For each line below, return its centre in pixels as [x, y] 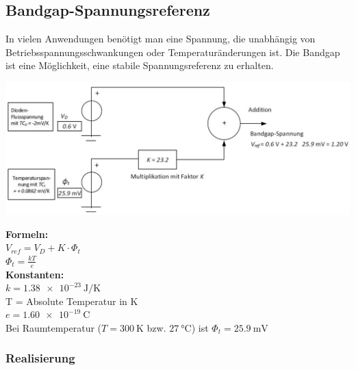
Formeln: [27, 234]
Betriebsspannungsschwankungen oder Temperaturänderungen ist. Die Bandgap [173, 52]
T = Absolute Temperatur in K [72, 301]
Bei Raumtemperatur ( [54, 327]
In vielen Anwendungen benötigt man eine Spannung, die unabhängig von [161, 39]
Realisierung [40, 358]
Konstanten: [35, 274]
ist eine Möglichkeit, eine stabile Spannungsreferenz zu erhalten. [140, 65]
